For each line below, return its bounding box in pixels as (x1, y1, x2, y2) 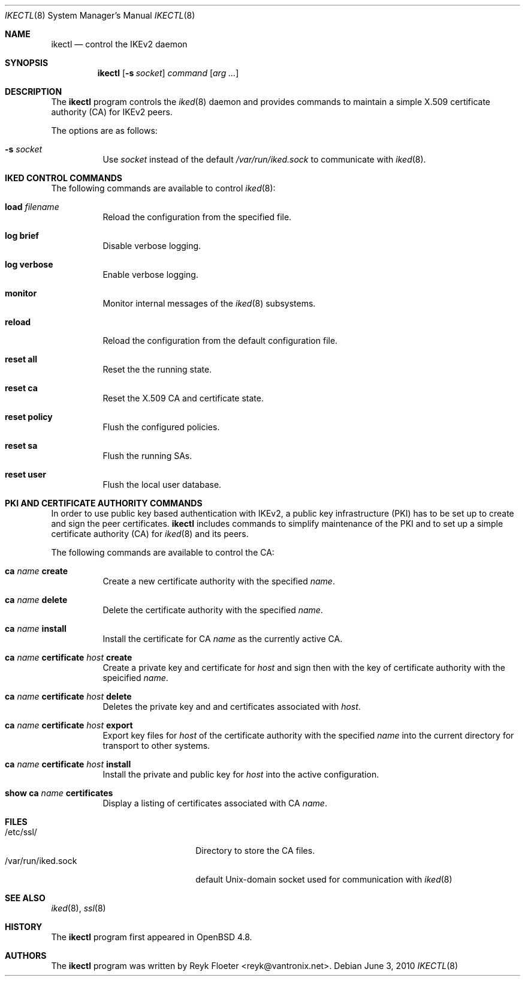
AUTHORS (5, 950, 47, 961)
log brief (5, 230, 39, 241)
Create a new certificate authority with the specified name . (102, 576, 335, 586)
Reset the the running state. (102, 364, 212, 374)
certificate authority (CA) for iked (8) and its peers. (51, 529, 249, 539)
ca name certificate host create (5, 652, 132, 662)
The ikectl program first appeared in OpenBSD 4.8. (51, 932, 252, 942)
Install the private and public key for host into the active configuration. (102, 769, 379, 779)
